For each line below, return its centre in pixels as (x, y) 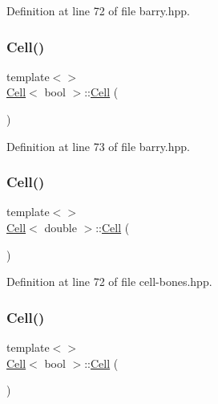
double (61, 227)
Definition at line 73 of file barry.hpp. (98, 146)
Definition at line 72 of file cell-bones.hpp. (109, 282)
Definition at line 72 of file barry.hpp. (98, 10)
